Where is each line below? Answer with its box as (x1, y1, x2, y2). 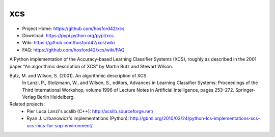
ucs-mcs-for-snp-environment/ (26, 122, 93, 128)
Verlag (22, 94, 36, 100)
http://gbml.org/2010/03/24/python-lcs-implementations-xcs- (130, 115, 260, 122)
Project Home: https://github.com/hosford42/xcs (22, 25, 125, 32)
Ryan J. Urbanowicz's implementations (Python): (26, 115, 129, 122)
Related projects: (9, 101, 45, 107)
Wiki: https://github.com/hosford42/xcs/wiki (22, 40, 115, 46)
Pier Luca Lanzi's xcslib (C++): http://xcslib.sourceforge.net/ (26, 108, 154, 114)
